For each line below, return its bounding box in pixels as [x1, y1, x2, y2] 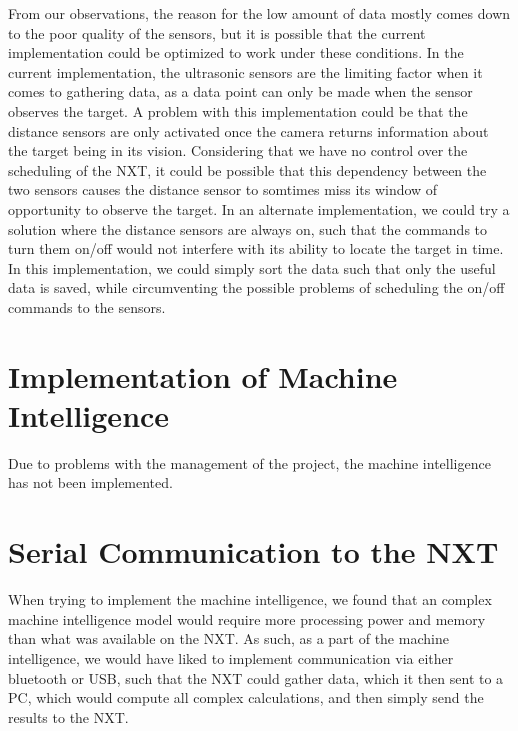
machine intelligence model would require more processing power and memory [8, 608, 486, 629]
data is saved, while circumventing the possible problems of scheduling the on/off [8, 277, 505, 298]
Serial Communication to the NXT [8, 531, 499, 572]
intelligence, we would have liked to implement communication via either [8, 647, 454, 668]
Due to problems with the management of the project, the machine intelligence [8, 452, 491, 473]
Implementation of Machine [8, 355, 398, 396]
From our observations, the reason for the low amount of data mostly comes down [8, 3, 511, 23]
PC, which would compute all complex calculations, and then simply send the [8, 687, 484, 708]
